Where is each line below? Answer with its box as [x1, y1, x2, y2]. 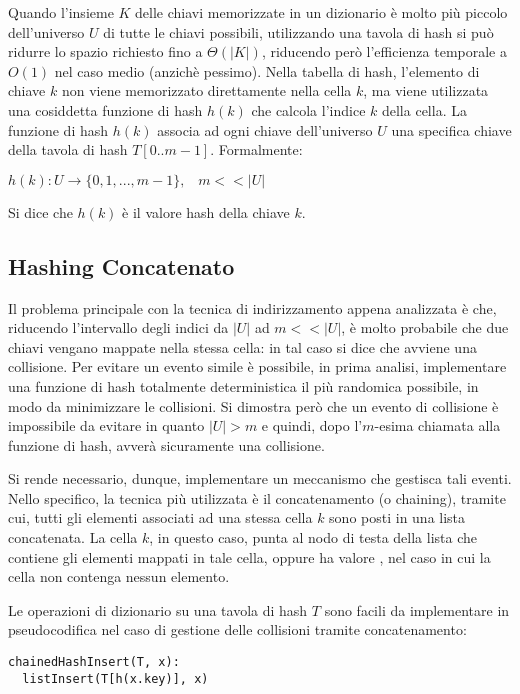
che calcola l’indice [251, 99, 366, 120]
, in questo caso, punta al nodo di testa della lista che [149, 527, 477, 548]
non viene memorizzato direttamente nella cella [61, 80, 352, 101]
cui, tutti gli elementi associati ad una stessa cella [8, 507, 313, 528]
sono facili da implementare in [324, 599, 510, 620]
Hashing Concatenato [8, 250, 235, 281]
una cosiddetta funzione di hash [8, 99, 203, 120]
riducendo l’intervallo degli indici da [8, 317, 229, 338]
